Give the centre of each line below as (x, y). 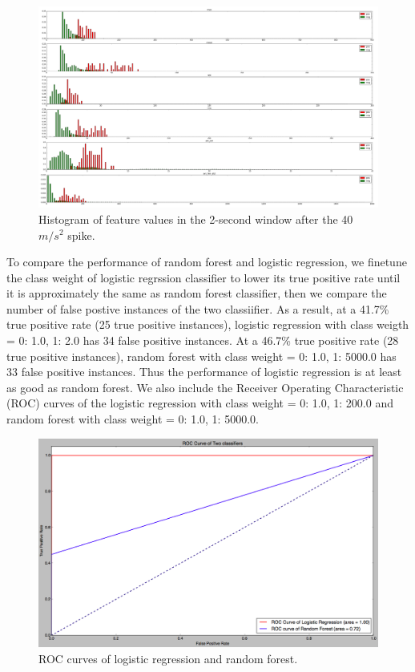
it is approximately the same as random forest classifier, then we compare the (197, 293)
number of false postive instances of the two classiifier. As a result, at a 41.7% (198, 308)
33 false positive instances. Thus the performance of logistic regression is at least (204, 372)
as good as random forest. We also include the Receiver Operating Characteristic (205, 387)
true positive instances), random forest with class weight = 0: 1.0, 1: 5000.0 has (201, 356)
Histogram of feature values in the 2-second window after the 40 (196, 219)
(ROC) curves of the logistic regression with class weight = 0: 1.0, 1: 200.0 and (200, 403)
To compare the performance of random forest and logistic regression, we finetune (207, 262)
